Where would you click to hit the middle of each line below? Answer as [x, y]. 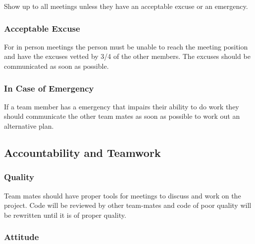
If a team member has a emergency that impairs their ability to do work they [122, 106]
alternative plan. [29, 126]
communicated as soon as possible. [56, 66]
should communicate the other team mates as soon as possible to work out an [122, 116]
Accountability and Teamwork [82, 152]
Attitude [22, 237]
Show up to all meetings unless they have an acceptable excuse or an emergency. [126, 6]
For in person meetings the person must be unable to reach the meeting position [126, 46]
